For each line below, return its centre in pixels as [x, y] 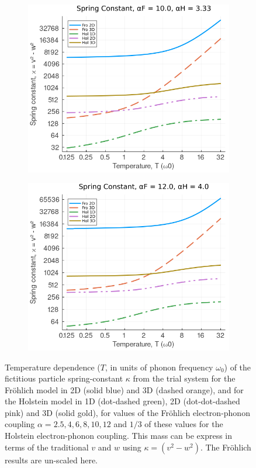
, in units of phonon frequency [159, 367]
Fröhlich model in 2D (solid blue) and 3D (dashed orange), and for [124, 389]
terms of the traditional [47, 447]
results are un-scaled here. [51, 460]
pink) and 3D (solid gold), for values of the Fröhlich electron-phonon [127, 412]
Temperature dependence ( [53, 367]
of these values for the [184, 424]
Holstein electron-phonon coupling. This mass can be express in [119, 436]
